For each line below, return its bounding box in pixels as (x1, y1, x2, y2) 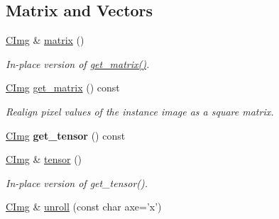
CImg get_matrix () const (6, 80, 120, 95)
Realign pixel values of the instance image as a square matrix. (6, 103, 274, 118)
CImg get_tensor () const (6, 128, 126, 142)
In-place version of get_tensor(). (6, 175, 148, 190)
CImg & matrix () (6, 33, 84, 47)
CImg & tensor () (6, 152, 82, 167)
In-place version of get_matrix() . (6, 56, 150, 71)
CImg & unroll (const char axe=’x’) (6, 199, 162, 214)
